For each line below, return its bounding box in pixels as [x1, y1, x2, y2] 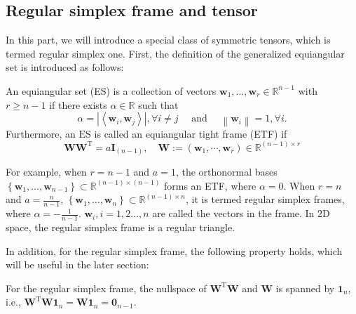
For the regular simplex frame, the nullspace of [6, 280, 207, 295]
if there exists [49, 97, 107, 112]
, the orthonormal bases [175, 164, 278, 179]
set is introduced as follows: [6, 60, 124, 74]
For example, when [6, 164, 87, 179]
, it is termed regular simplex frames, [186, 192, 345, 207]
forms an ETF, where [164, 178, 256, 192]
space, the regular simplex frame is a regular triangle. [6, 220, 235, 235]
